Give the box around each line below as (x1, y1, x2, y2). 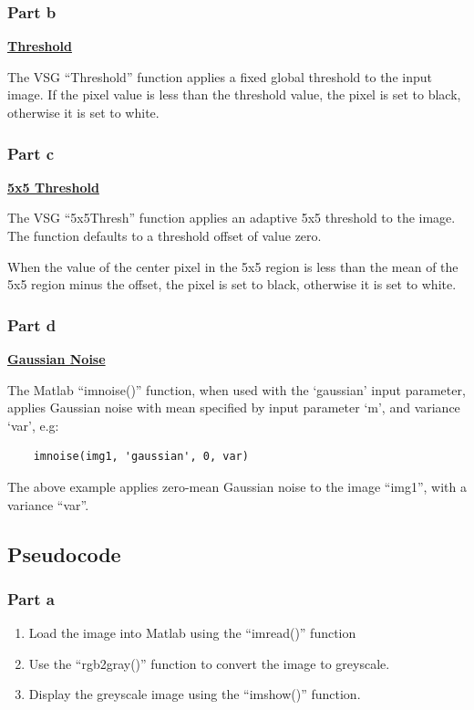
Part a (7, 587, 55, 610)
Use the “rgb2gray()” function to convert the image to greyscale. (28, 653, 390, 673)
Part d (7, 313, 57, 336)
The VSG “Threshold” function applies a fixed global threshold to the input (7, 67, 432, 86)
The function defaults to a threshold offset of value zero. (7, 226, 322, 245)
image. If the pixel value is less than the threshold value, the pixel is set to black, (7, 85, 461, 104)
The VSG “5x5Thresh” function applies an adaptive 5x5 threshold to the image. (7, 208, 456, 227)
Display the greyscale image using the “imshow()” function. (28, 684, 361, 704)
